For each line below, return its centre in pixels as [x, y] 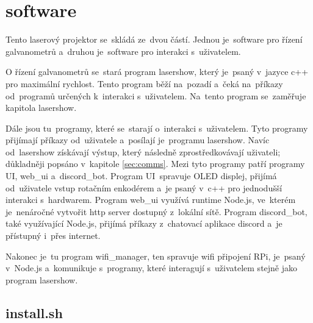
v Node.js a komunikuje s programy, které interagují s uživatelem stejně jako [152, 268]
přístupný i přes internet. [53, 236]
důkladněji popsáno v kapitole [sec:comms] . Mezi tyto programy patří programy [155, 164]
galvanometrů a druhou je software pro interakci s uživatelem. [123, 51]
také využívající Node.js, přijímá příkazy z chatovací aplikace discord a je [144, 223]
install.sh [34, 312]
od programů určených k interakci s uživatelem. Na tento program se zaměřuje [156, 95]
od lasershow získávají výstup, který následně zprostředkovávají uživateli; [143, 151]
